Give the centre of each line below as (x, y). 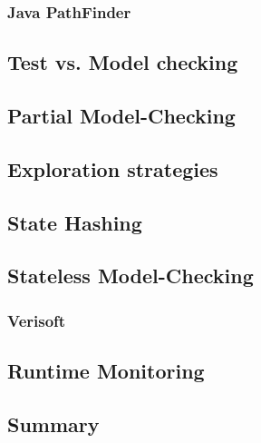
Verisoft (37, 320)
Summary (53, 423)
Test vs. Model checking (123, 62)
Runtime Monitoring (106, 370)
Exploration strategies (113, 168)
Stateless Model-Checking (130, 276)
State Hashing (75, 222)
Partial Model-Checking (121, 116)
